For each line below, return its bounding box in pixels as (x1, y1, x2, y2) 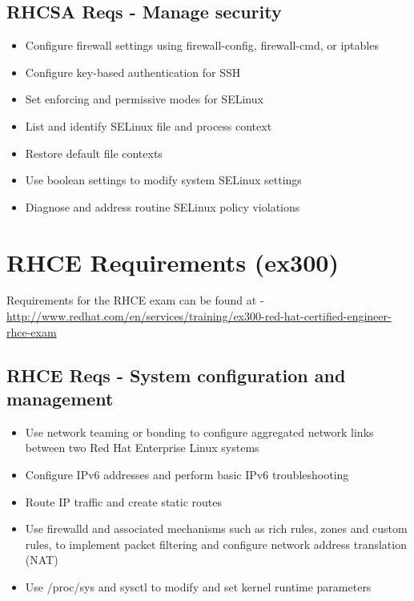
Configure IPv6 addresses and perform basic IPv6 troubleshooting (25, 466, 349, 483)
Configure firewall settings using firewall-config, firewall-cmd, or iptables (25, 37, 379, 54)
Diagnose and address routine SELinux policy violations (25, 198, 300, 215)
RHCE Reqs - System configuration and (6, 362, 346, 387)
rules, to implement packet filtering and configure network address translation (25, 535, 407, 552)
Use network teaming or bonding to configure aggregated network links (25, 423, 374, 440)
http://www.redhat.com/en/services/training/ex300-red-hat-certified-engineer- (6, 308, 392, 325)
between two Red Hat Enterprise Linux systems (25, 439, 259, 456)
